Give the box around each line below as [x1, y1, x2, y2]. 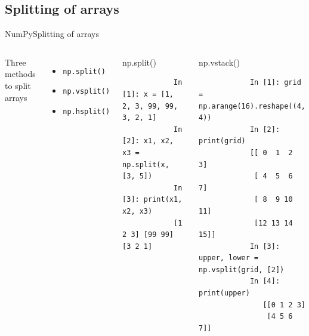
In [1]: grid [249, 78, 301, 87]
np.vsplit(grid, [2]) [199, 265, 285, 274]
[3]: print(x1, [122, 195, 183, 204]
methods [5, 67, 36, 80]
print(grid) [199, 137, 246, 146]
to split [5, 79, 31, 91]
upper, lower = [199, 254, 259, 263]
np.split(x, [122, 160, 169, 169]
